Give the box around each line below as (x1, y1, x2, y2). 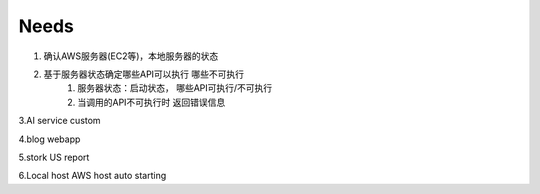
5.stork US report (18, 151, 90, 163)
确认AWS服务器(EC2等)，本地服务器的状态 (43, 50, 219, 62)
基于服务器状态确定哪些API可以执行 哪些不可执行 (43, 68, 245, 80)
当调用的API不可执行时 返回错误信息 (77, 96, 226, 108)
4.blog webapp (18, 133, 81, 145)
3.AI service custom (18, 115, 101, 127)
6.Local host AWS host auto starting (18, 170, 167, 182)
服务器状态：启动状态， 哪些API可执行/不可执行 (77, 82, 273, 94)
